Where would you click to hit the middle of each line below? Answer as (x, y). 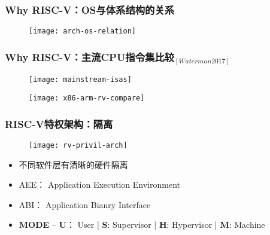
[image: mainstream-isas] (80, 80)
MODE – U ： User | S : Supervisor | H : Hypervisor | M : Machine (142, 225)
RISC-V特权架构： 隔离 (59, 123)
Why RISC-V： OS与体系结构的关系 (90, 9)
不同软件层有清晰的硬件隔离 (73, 164)
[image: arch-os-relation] (82, 31)
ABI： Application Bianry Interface (85, 204)
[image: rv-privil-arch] (78, 145)
